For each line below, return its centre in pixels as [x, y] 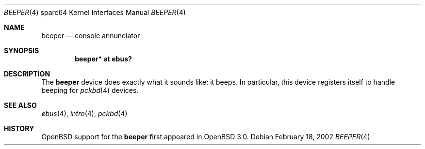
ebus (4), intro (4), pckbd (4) [84, 113]
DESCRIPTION [27, 74]
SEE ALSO [20, 105]
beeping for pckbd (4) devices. [90, 90]
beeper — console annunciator [91, 36]
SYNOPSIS [22, 51]
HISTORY [19, 128]
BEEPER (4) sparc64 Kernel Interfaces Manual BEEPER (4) [95, 12]
